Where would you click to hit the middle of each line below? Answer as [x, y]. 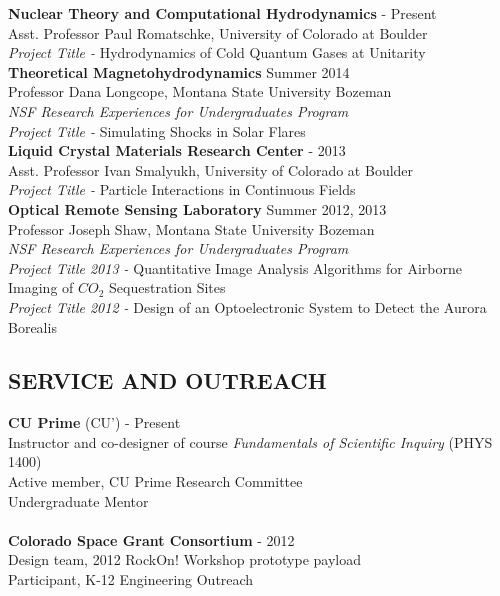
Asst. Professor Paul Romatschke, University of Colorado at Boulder [218, 32]
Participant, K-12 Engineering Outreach [131, 579]
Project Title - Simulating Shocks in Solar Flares [157, 130]
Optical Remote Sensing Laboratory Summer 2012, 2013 [197, 208]
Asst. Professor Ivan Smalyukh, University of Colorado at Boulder [211, 169]
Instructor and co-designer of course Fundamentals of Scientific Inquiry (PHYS [250, 441]
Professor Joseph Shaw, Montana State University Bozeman [191, 228]
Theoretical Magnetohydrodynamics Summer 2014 [179, 71]
